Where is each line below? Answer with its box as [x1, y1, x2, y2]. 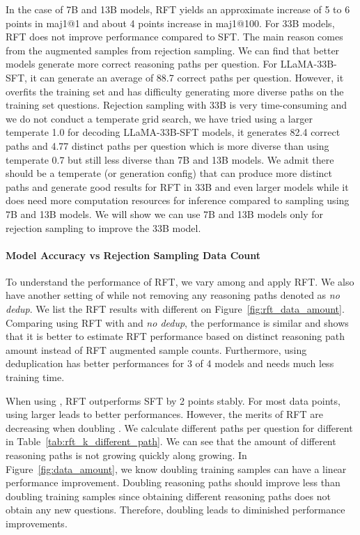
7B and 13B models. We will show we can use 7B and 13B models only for [6, 206, 324, 221]
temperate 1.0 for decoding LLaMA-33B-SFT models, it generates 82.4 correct [6, 125, 341, 139]
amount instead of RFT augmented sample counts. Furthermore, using [6, 342, 307, 357]
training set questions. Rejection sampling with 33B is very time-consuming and [6, 98, 347, 112]
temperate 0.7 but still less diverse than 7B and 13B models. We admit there [6, 152, 334, 166]
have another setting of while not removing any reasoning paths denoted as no [6, 288, 340, 302]
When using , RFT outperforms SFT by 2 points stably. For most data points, [6, 393, 341, 408]
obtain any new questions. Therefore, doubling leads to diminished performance [6, 502, 345, 517]
